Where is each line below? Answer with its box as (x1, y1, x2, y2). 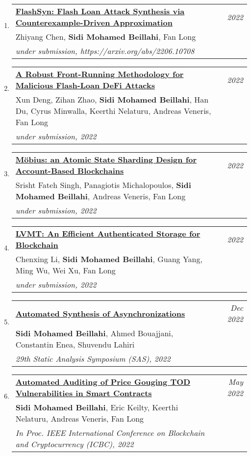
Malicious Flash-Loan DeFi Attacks (15, 80, 155, 91)
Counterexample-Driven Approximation (15, 17, 173, 28)
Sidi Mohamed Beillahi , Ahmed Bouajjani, (15, 327, 174, 339)
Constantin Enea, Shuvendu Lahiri (15, 339, 135, 350)
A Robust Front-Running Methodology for (15, 68, 184, 80)
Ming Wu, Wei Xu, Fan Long (15, 265, 116, 276)
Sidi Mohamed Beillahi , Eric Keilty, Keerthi (15, 402, 178, 413)
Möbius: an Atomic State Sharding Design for (15, 154, 197, 165)
